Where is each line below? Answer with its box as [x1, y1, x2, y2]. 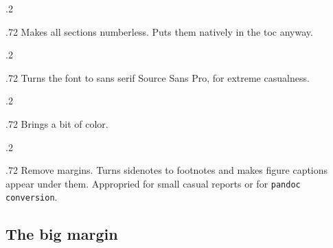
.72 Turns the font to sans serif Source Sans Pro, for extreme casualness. [5, 70, 310, 84]
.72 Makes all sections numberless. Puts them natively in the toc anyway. [5, 24, 313, 38]
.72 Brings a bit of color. [5, 116, 108, 131]
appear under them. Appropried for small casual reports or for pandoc [5, 176, 301, 190]
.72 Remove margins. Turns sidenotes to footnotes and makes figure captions [5, 163, 328, 177]
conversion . [5, 190, 58, 204]
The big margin [5, 223, 118, 245]
